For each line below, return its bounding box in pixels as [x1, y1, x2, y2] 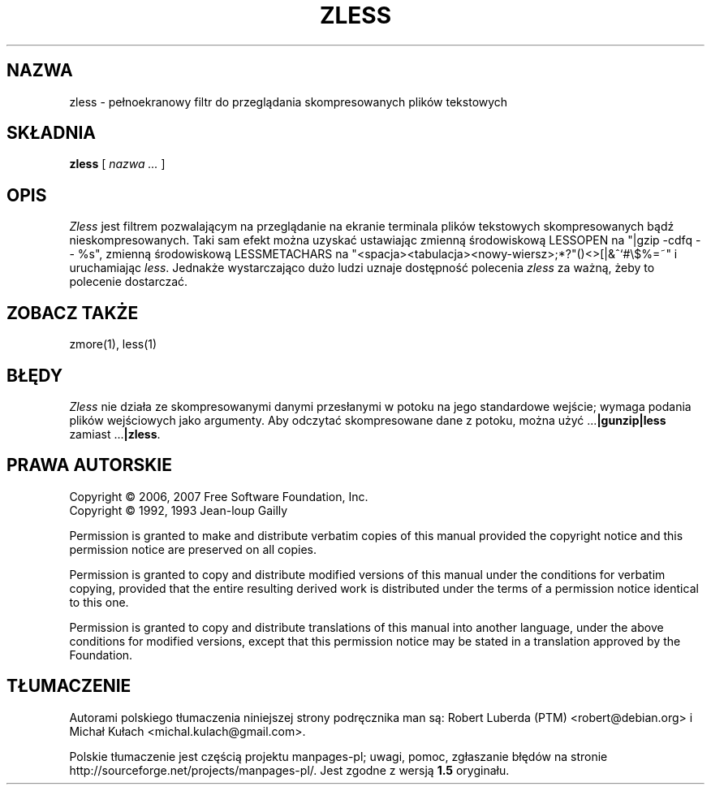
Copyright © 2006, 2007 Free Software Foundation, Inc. [69, 489, 368, 504]
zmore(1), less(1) [69, 337, 157, 352]
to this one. [69, 594, 129, 609]
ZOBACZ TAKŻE [6, 302, 139, 323]
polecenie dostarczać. [69, 274, 188, 289]
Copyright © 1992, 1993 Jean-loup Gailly [69, 503, 288, 517]
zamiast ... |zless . [69, 426, 161, 441]
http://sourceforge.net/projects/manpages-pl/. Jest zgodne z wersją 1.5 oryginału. [69, 763, 510, 777]
